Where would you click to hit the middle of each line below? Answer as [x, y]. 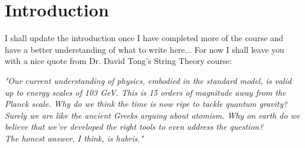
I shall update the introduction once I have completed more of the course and [144, 38]
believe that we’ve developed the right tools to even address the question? [134, 127]
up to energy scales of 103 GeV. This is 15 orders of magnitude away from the [145, 92]
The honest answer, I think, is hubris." [74, 138]
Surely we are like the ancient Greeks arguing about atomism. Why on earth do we [152, 115]
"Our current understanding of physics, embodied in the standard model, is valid [148, 80]
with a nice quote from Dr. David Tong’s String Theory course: [118, 61]
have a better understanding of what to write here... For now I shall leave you [145, 49]
